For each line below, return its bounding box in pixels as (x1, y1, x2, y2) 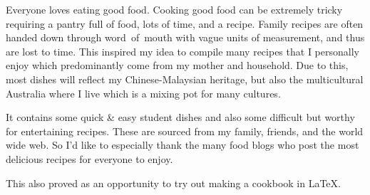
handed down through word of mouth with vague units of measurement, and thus (6, 30, 365, 45)
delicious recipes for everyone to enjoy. (6, 151, 173, 166)
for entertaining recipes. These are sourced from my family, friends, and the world (6, 123, 364, 138)
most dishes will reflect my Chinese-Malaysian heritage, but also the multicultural (6, 71, 364, 86)
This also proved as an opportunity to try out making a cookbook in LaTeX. (6, 175, 341, 190)
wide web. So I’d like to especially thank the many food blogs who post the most (6, 137, 359, 152)
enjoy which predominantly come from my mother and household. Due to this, (6, 58, 349, 73)
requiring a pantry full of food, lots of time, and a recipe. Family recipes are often (6, 16, 364, 31)
